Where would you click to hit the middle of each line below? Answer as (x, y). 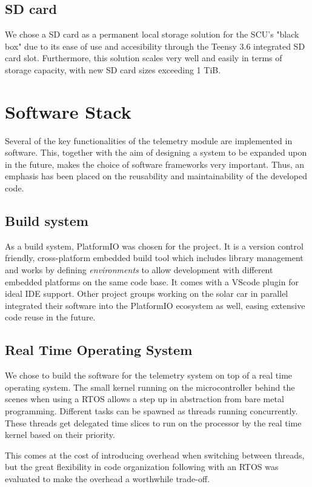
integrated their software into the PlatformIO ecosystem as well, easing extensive (155, 305)
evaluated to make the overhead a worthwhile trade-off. (108, 478)
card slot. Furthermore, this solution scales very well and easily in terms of (144, 58)
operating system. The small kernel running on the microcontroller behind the (150, 387)
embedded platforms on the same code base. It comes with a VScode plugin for (152, 281)
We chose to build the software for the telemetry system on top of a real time (149, 375)
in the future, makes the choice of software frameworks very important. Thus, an (155, 164)
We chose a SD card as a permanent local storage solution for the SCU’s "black (152, 34)
